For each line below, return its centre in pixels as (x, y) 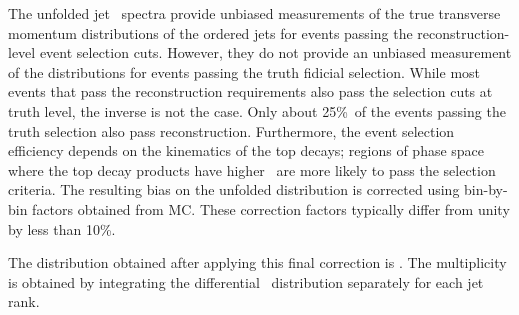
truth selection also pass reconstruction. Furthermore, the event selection (231, 130)
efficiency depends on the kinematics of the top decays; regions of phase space (246, 150)
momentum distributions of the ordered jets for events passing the (210, 32)
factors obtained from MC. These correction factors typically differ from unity (271, 208)
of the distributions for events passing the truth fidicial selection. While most (244, 71)
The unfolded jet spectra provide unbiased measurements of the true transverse (254, 13)
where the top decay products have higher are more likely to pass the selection (252, 169)
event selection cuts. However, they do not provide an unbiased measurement (275, 52)
